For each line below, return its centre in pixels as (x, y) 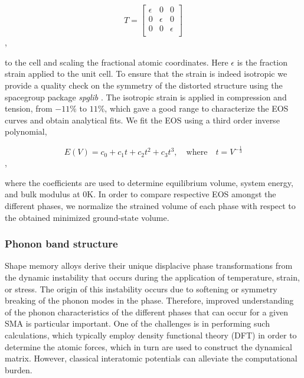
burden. (19, 369)
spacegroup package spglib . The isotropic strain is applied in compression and (146, 97)
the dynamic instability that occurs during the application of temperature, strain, (152, 277)
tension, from (29, 108)
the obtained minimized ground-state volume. (87, 217)
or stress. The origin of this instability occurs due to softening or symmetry (141, 289)
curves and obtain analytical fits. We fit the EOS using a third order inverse (142, 120)
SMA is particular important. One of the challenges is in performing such (137, 323)
